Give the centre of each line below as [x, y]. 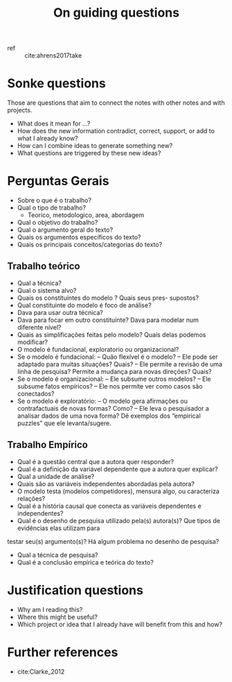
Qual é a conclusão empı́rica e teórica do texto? [85, 562]
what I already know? [47, 138]
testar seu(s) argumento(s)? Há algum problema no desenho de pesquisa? [113, 541]
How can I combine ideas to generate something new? [95, 146]
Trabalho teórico [44, 266]
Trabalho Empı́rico [47, 445]
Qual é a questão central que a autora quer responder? [96, 461]
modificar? [33, 342]
